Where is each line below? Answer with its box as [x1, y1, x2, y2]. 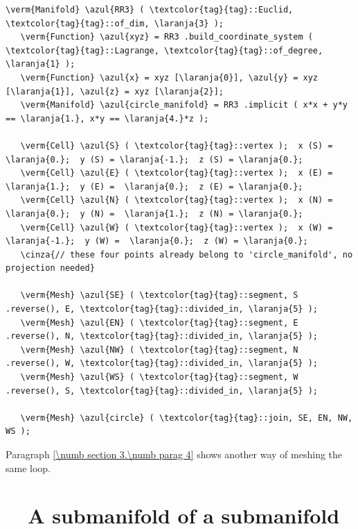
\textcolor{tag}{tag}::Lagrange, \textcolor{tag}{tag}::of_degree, [6, 45, 323, 56]
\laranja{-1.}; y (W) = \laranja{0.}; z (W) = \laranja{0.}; [6, 236, 308, 246]
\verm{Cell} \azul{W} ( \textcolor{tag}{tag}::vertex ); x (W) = [20, 222, 333, 233]
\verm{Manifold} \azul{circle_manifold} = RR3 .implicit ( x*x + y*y [20, 100, 348, 110]
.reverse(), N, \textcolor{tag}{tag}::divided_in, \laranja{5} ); [6, 331, 319, 342]
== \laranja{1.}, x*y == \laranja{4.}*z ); [6, 113, 209, 124]
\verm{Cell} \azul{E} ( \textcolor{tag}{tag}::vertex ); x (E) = [20, 168, 333, 178]
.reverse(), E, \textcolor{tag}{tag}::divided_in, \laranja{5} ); [6, 304, 319, 314]
